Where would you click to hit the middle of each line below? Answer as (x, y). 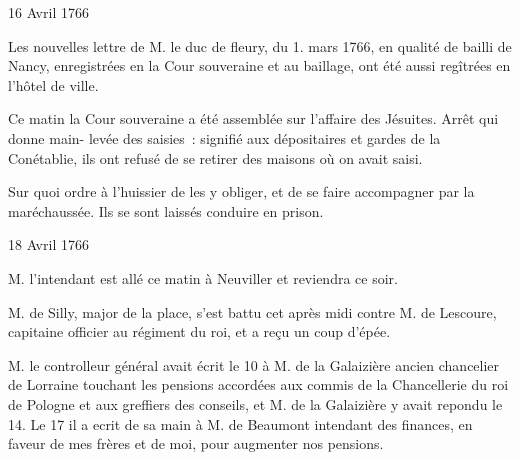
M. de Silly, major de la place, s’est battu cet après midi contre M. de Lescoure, (252, 311)
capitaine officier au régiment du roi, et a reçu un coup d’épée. (199, 331)
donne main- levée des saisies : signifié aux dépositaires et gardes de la (224, 137)
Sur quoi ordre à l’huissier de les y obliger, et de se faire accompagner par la (241, 191)
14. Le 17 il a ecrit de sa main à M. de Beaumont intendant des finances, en (240, 423)
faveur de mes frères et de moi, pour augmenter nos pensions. (196, 443)
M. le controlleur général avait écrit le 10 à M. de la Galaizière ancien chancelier (254, 364)
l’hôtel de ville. (53, 84)
